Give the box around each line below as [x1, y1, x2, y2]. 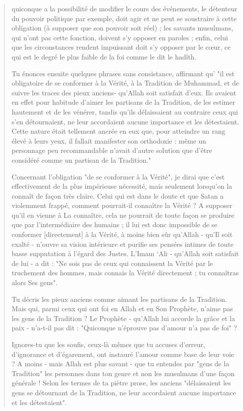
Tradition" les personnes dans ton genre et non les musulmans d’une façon [11, 368, 235, 378]
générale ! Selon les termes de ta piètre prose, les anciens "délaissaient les [11, 378, 231, 388]
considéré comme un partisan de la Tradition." [11, 154, 151, 165]
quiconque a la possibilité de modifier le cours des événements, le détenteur [11, 3, 238, 13]
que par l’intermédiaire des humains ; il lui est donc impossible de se [11, 219, 217, 230]
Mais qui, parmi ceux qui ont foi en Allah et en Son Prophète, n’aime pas [11, 303, 233, 314]
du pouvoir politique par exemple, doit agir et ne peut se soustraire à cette [11, 13, 237, 23]
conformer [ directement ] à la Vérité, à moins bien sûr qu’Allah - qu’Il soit [11, 229, 233, 239]
